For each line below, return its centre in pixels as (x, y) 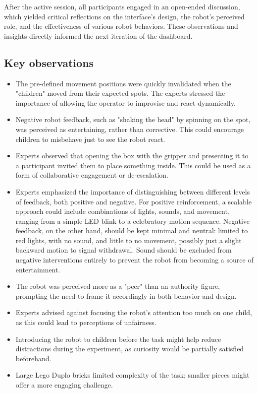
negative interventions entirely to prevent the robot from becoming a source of (134, 260)
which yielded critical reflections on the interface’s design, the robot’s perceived (124, 16)
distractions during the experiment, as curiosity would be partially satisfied (130, 349)
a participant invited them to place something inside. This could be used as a (133, 165)
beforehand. (33, 358)
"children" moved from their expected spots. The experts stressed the (120, 93)
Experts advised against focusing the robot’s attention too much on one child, (134, 312)
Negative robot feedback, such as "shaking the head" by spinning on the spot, (133, 119)
